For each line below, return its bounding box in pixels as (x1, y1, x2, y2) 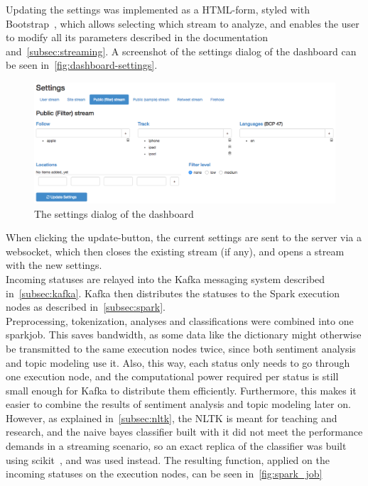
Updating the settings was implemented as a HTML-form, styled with (6, 2, 310, 16)
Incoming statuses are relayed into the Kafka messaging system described (6, 271, 325, 286)
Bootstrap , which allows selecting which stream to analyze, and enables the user (6, 16, 359, 31)
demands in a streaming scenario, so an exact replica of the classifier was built (6, 438, 347, 453)
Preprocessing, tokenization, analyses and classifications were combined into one (6, 313, 354, 328)
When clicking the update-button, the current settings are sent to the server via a (6, 230, 362, 245)
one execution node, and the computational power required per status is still (6, 369, 339, 384)
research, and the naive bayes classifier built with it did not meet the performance (6, 424, 363, 439)
